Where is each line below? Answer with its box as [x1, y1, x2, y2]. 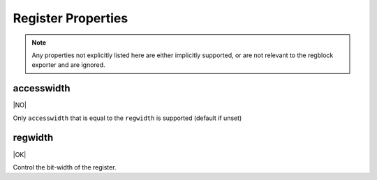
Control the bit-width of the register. [13, 163, 117, 171]
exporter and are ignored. [31, 61, 105, 69]
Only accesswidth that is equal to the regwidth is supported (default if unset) [13, 114, 242, 122]
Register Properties [13, 10, 128, 26]
